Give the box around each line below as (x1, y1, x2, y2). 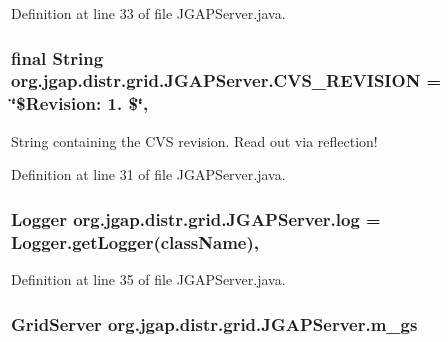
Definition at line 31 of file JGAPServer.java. (11, 164, 286, 185)
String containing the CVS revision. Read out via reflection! (11, 130, 378, 151)
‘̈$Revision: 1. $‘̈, (11, 91, 149, 116)
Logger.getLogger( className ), (11, 229, 259, 254)
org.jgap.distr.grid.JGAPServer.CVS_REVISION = (11, 68, 442, 93)
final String (11, 45, 104, 70)
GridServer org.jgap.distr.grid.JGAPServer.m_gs (11, 311, 418, 336)
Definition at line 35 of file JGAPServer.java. (11, 268, 286, 289)
